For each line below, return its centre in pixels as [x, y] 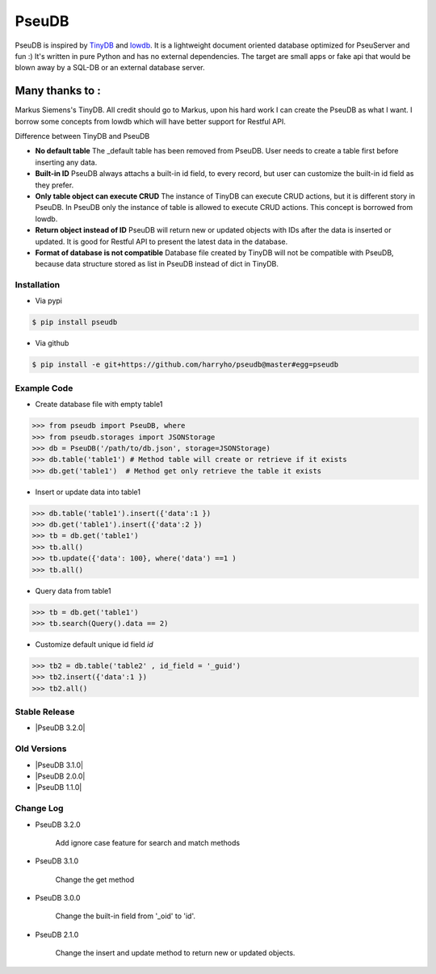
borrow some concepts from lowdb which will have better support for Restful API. [151, 121]
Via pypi [48, 301]
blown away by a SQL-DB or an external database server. [110, 68]
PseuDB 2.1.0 [57, 934]
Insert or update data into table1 [88, 492]
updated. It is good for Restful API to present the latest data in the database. [161, 241]
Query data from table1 [73, 590]
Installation [38, 285]
